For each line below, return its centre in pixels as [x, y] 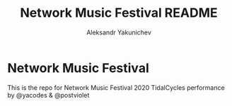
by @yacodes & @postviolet [48, 95]
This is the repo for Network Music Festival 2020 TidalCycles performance [116, 87]
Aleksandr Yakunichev [119, 32]
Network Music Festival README [119, 13]
